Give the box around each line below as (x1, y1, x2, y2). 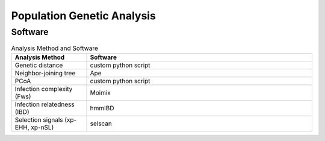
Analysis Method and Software (11, 44, 99, 52)
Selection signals (14, 115, 63, 124)
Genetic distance (14, 61, 63, 69)
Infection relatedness (14, 100, 75, 108)
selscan (90, 119, 113, 128)
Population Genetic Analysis (11, 9, 156, 22)
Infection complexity (14, 84, 73, 93)
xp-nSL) (31, 123, 54, 131)
